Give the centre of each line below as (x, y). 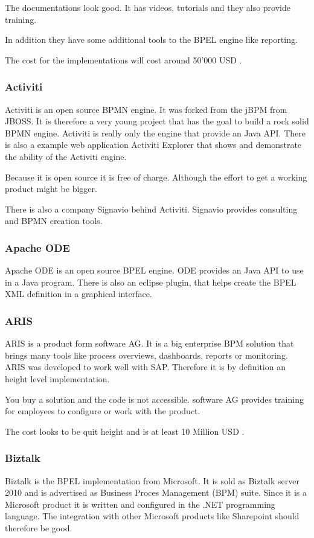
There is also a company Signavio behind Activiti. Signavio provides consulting (151, 209)
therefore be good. (39, 527)
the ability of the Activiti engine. (66, 156)
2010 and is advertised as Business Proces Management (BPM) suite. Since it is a (156, 492)
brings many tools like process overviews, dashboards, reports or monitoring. (146, 355)
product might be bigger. (51, 189)
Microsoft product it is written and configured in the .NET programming (140, 504)
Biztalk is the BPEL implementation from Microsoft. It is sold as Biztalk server (152, 480)
